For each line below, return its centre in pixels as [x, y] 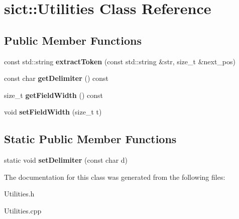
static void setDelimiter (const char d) [66, 160]
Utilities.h [19, 194]
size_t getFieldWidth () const [53, 95]
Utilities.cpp [23, 210]
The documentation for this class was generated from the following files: [115, 177]
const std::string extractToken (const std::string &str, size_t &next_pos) [120, 61]
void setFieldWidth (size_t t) [53, 112]
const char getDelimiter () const [56, 78]
